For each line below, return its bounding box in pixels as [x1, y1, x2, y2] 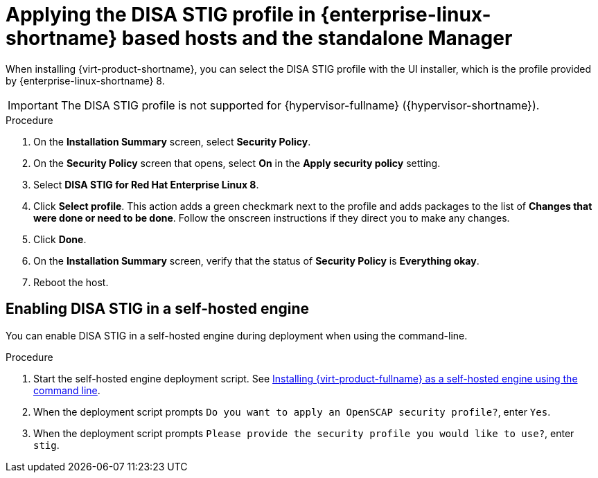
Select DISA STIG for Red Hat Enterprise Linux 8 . [33, 178, 259, 191]
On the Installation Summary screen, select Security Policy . [33, 135, 311, 148]
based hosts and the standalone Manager [121, 26, 513, 50]
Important [8, 98, 58, 112]
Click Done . [33, 233, 87, 245]
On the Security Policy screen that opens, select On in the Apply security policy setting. [33, 157, 441, 169]
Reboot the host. [33, 276, 109, 288]
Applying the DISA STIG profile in [6, 3, 316, 26]
